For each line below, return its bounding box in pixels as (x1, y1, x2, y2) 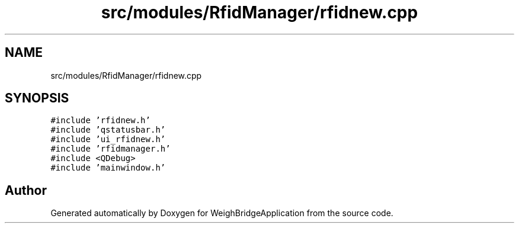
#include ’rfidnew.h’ (50, 115, 150, 126)
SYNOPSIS (5, 91, 69, 106)
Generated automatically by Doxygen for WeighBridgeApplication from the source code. (50, 208, 393, 219)
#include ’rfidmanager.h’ (50, 144, 171, 154)
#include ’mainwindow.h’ (50, 163, 166, 173)
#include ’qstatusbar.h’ (50, 125, 166, 135)
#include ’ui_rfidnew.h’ (50, 134, 166, 144)
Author (5, 182, 47, 198)
